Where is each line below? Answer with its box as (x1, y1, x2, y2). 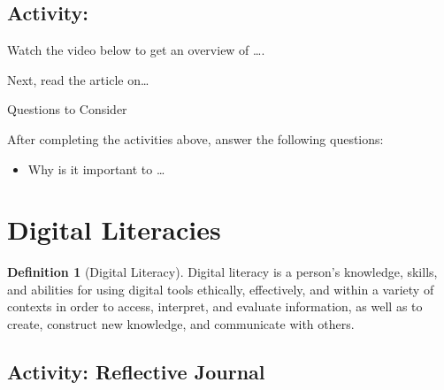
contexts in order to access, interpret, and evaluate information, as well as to (7, 297, 423, 316)
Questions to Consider (7, 100, 127, 119)
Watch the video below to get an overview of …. (7, 41, 265, 59)
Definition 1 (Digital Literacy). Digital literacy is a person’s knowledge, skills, (7, 263, 438, 281)
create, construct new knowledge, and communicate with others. (7, 315, 355, 333)
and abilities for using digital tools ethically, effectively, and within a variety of (7, 279, 434, 298)
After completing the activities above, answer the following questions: (7, 129, 384, 148)
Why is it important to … (27, 159, 165, 178)
